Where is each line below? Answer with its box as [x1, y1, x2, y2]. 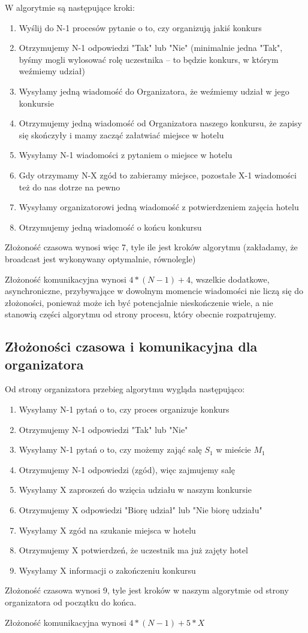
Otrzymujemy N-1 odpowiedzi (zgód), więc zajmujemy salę [19, 463, 235, 475]
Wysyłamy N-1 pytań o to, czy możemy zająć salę [19, 443, 202, 456]
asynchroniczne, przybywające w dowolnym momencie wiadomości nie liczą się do [5, 284, 304, 297]
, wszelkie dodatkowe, [191, 272, 270, 285]
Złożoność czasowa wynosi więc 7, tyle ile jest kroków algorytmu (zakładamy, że [5, 241, 298, 253]
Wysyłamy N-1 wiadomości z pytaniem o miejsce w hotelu [19, 149, 232, 161]
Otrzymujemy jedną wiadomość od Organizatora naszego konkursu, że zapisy [19, 117, 302, 129]
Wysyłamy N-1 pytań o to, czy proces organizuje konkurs [19, 403, 230, 416]
